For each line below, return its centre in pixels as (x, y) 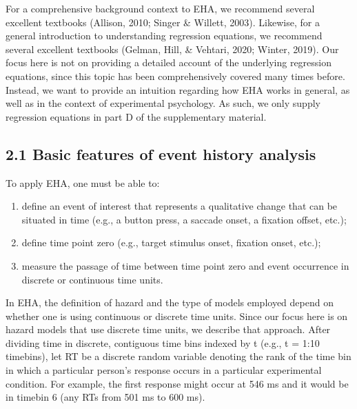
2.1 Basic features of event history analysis (161, 153)
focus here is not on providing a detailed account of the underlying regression (169, 62)
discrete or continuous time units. (92, 279)
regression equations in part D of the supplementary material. (136, 116)
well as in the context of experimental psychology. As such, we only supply (163, 103)
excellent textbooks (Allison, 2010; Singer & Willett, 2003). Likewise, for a (163, 22)
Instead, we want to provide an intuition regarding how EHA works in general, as (178, 89)
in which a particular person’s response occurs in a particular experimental (164, 370)
